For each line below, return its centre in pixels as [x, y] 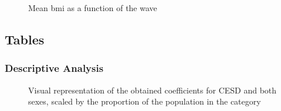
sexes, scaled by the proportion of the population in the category [145, 101]
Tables [25, 39]
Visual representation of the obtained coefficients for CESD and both [153, 90]
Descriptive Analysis [54, 68]
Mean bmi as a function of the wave [93, 8]
